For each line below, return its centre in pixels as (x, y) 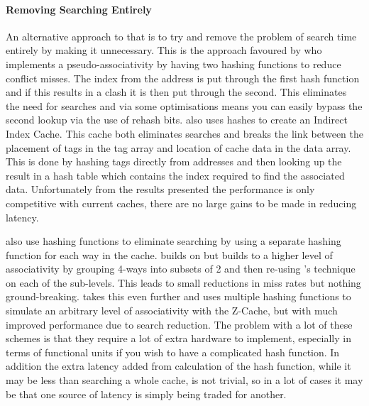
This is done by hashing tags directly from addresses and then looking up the (174, 161)
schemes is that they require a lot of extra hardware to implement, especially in (178, 338)
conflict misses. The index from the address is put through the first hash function (183, 78)
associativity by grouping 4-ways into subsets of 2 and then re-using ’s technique (181, 269)
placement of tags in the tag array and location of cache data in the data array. (178, 147)
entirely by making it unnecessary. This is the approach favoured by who (164, 50)
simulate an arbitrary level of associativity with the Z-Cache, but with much (172, 311)
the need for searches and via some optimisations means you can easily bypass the (184, 105)
